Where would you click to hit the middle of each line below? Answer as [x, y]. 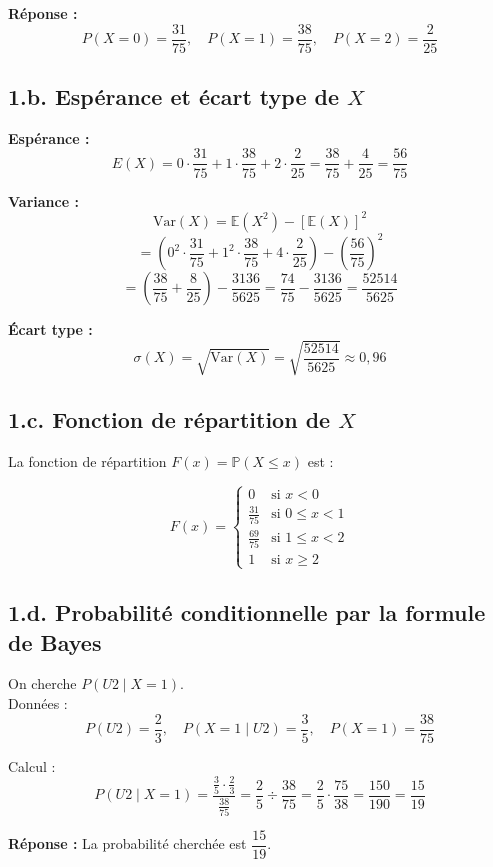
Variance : [43, 200]
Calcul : [32, 765]
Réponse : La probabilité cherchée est [127, 843]
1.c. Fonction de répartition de [169, 419]
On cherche [42, 683]
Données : [38, 702]
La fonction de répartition [87, 460]
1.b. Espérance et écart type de [174, 96]
